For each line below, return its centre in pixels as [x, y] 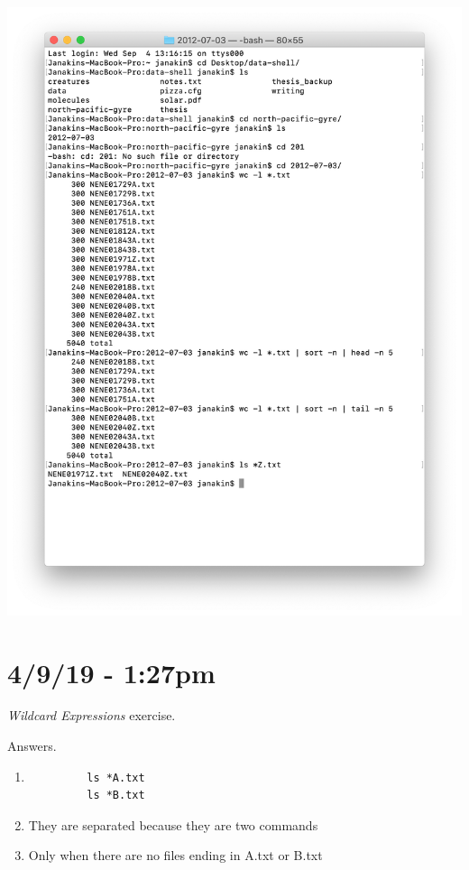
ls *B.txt [116, 796]
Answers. [32, 746]
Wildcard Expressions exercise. [92, 715]
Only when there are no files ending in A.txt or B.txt [175, 855]
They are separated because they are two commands [173, 824]
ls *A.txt [116, 777]
